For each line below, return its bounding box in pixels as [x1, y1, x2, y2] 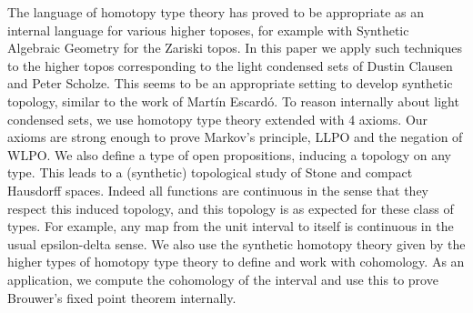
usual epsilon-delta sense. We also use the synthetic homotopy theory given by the [7, 234, 466, 253]
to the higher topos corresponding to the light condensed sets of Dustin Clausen [7, 56, 453, 75]
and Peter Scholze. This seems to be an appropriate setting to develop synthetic [7, 74, 453, 93]
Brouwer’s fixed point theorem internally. [7, 288, 236, 307]
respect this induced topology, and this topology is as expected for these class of [7, 198, 454, 217]
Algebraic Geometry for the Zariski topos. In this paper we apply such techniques [7, 38, 463, 57]
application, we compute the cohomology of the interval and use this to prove [7, 269, 438, 288]
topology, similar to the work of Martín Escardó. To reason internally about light [7, 91, 459, 110]
